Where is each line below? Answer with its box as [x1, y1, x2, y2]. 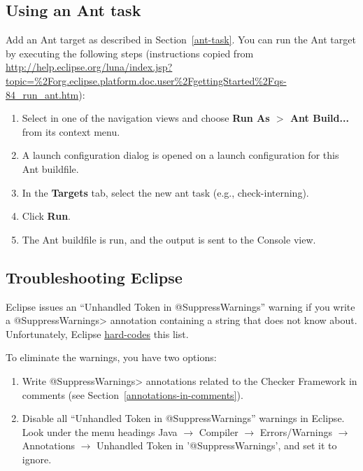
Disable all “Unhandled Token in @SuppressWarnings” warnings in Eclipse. [22, 411, 345, 426]
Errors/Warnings [259, 424, 332, 439]
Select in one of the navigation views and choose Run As [22, 111, 270, 125]
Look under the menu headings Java [22, 424, 178, 439]
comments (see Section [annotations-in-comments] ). [22, 387, 243, 402]
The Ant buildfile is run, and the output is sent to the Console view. [22, 232, 316, 246]
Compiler [199, 424, 239, 439]
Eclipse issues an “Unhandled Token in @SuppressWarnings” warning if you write [6, 299, 355, 314]
